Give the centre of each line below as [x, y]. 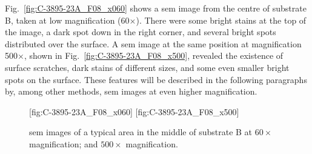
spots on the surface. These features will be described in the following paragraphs [156, 79]
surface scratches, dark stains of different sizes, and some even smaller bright [147, 67]
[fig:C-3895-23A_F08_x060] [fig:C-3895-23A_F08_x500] [134, 111]
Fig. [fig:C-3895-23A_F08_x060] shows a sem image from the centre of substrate [156, 8]
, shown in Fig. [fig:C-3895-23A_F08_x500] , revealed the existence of [154, 55]
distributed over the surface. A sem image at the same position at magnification [153, 43]
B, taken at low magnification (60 [67, 20]
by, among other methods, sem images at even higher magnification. [131, 91]
